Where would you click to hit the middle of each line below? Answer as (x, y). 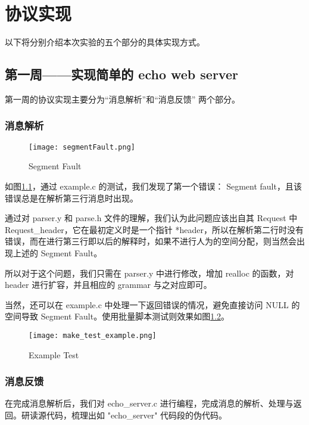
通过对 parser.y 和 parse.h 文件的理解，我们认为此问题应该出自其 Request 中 (151, 218)
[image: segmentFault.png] (82, 147)
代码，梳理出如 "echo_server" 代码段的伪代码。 (137, 415)
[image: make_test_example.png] (93, 335)
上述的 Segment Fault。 (57, 252)
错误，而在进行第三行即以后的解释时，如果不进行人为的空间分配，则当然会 (151, 241)
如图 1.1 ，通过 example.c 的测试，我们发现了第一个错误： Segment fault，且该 (153, 186)
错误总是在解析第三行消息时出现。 (71, 198)
